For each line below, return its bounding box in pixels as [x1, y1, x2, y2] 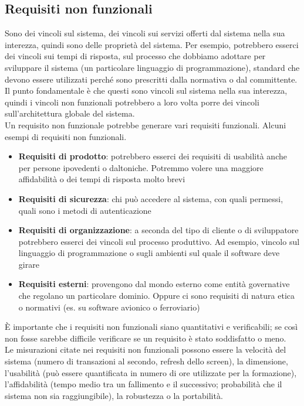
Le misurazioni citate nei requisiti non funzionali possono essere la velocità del [5, 343, 286, 356]
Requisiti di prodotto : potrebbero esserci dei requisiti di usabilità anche [18, 150, 287, 162]
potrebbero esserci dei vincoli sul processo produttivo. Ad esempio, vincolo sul [18, 235, 300, 247]
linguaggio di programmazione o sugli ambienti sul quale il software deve [18, 247, 280, 259]
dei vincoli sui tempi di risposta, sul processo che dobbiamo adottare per [5, 50, 266, 62]
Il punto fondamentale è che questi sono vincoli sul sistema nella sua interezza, [5, 84, 288, 97]
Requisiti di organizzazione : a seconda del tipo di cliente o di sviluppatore [18, 224, 299, 236]
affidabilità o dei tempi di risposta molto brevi [18, 173, 185, 185]
